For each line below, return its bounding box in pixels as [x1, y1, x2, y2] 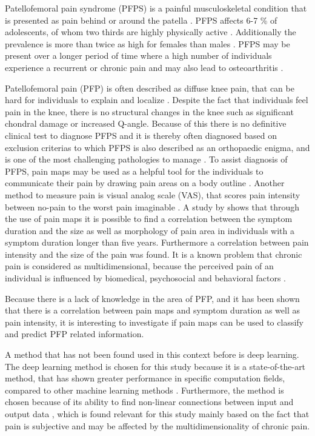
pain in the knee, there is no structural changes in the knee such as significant [5, 105, 294, 118]
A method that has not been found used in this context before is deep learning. [5, 348, 299, 361]
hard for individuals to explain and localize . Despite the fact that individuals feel [5, 93, 308, 106]
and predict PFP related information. [5, 327, 144, 340]
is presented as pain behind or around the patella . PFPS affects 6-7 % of [5, 13, 277, 26]
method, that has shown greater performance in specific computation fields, [5, 372, 285, 384]
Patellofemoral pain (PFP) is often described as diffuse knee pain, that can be [5, 81, 294, 94]
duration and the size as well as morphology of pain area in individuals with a [5, 224, 295, 236]
